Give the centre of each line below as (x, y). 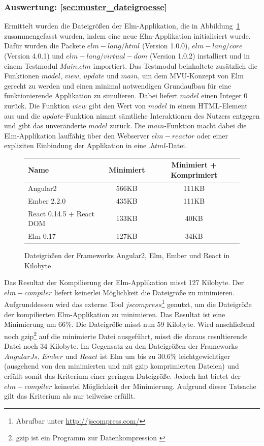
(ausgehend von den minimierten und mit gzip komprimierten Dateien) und (122, 366)
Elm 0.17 (42, 236)
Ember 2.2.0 (47, 200)
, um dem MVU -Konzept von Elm (191, 76)
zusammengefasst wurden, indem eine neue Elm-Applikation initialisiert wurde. (127, 35)
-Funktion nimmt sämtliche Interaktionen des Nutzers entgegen (161, 115)
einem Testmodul (31, 65)
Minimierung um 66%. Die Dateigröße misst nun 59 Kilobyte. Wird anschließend (129, 324)
